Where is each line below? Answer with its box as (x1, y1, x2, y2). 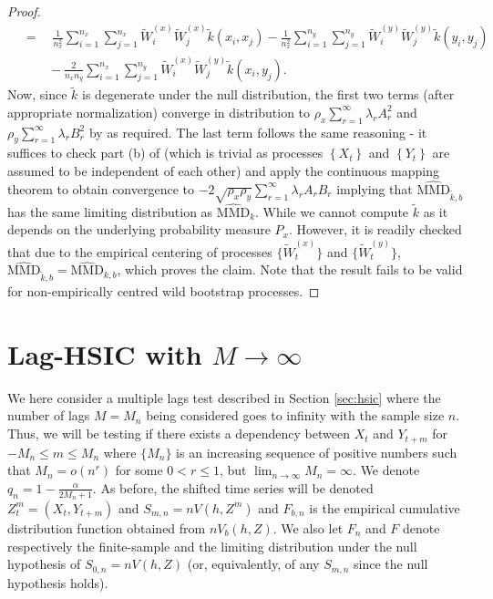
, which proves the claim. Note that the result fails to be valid (117, 260, 463, 279)
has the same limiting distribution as (7, 201, 213, 221)
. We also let (272, 518, 344, 537)
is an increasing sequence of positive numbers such (176, 442, 457, 461)
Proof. (7, 2, 41, 20)
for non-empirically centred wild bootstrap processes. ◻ (7, 282, 320, 301)
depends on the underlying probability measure (7, 220, 271, 239)
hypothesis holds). (7, 573, 108, 592)
